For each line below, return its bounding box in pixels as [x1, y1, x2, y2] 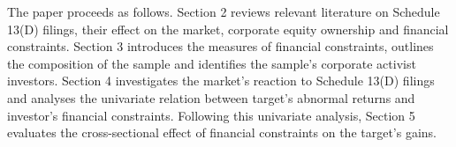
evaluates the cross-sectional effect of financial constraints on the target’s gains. [7, 123, 437, 142]
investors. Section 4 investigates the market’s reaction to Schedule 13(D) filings [7, 71, 435, 90]
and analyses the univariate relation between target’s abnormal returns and [7, 88, 415, 107]
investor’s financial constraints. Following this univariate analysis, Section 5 [7, 106, 415, 124]
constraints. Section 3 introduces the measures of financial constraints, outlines [7, 37, 434, 55]
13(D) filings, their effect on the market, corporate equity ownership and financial [7, 19, 449, 38]
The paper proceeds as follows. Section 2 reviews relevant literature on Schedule [7, 3, 440, 20]
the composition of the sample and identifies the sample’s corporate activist [7, 54, 416, 72]
